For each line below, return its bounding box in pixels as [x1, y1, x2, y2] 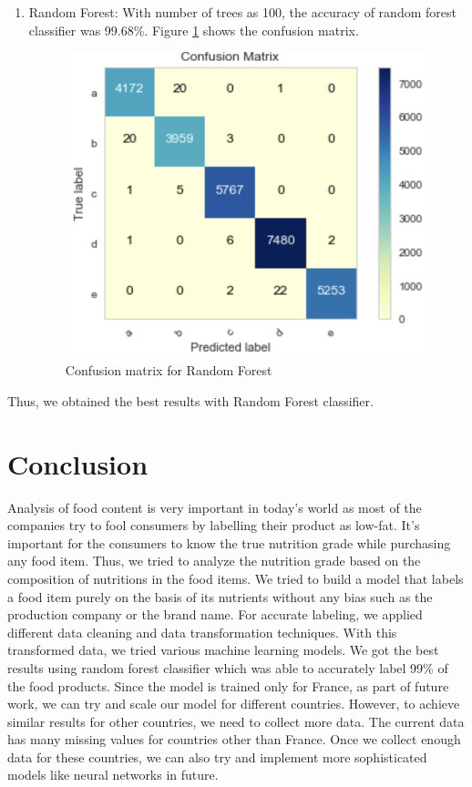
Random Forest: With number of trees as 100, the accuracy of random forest [28, 3, 457, 21]
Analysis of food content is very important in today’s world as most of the [7, 497, 422, 516]
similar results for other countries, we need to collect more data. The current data [7, 711, 465, 731]
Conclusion [7, 445, 149, 482]
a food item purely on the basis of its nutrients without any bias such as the [7, 587, 433, 606]
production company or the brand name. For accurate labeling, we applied [7, 605, 423, 624]
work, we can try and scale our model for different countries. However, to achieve [7, 694, 460, 713]
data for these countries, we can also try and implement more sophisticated [7, 747, 427, 766]
